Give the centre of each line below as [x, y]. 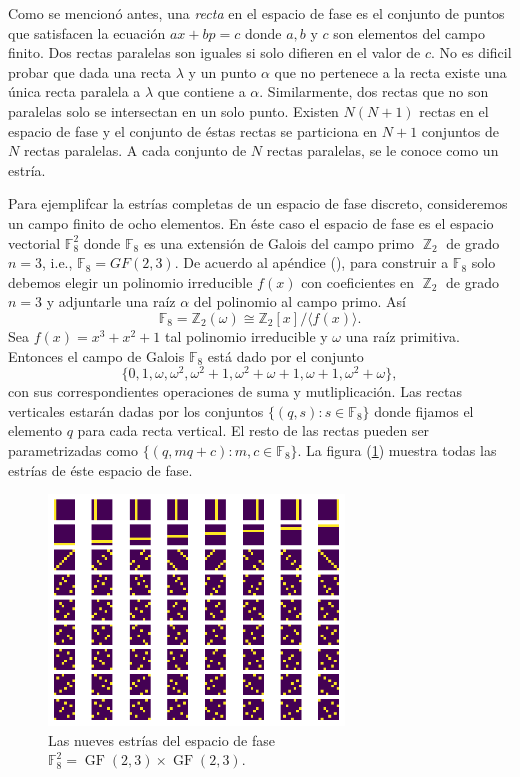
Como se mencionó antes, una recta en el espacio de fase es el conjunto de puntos [256, 13]
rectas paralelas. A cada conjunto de [135, 150]
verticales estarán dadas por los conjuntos [136, 410]
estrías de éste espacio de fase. [100, 469]
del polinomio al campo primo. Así [299, 301]
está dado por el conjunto [285, 355]
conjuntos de [460, 130]
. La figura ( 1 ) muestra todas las [397, 449]
